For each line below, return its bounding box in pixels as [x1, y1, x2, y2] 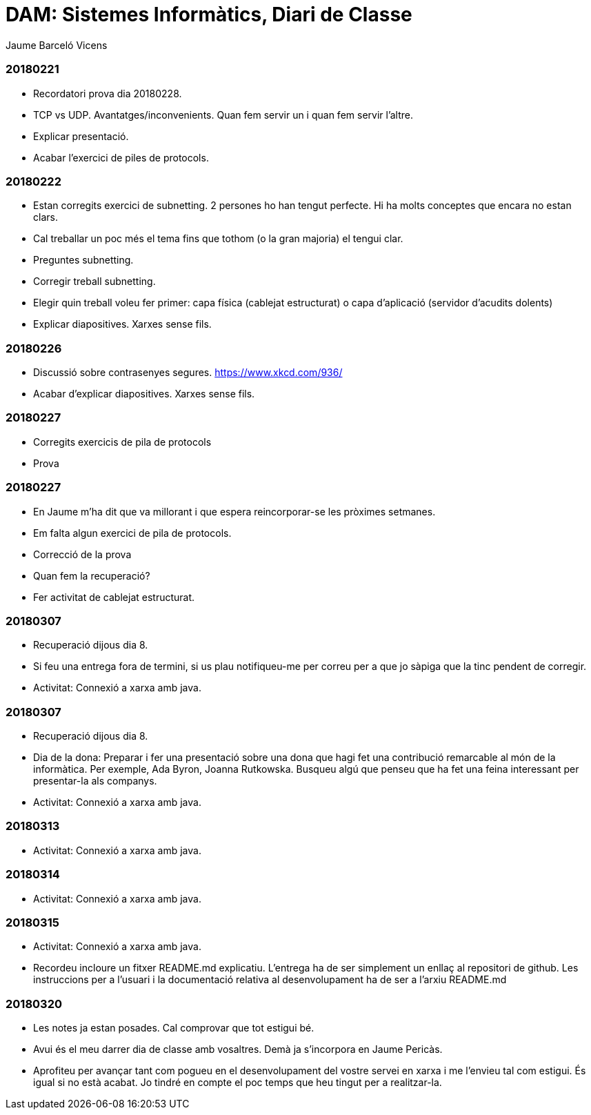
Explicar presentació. [33, 130, 129, 142]
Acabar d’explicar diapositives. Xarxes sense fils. [33, 388, 255, 399]
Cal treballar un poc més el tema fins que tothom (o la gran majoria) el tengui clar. [33, 233, 403, 245]
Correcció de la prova [33, 548, 132, 560]
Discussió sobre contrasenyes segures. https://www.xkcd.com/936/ [33, 366, 343, 378]
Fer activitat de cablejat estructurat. [33, 591, 195, 603]
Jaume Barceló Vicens [6, 39, 108, 51]
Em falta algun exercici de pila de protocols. [33, 526, 232, 539]
